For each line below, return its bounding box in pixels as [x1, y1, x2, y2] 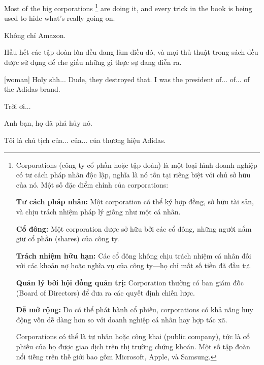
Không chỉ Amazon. [4, 29, 66, 40]
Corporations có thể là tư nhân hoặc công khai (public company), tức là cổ [16, 331, 250, 342]
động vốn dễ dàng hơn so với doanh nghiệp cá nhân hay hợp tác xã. [16, 314, 227, 324]
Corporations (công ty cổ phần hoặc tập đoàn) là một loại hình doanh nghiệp [16, 159, 257, 170]
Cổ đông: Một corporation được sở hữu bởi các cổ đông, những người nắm [16, 223, 252, 234]
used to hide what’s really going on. [4, 13, 115, 23]
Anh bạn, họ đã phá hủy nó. [4, 118, 92, 128]
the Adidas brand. [4, 84, 60, 94]
